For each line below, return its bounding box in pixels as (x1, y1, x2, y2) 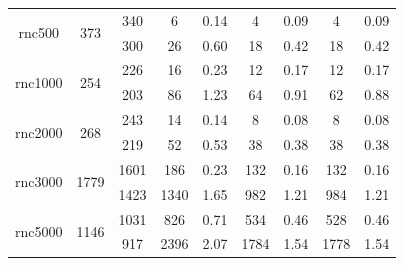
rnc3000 (15, 171, 63, 192)
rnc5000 (15, 220, 63, 241)
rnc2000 (15, 121, 63, 142)
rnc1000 (15, 71, 63, 92)
